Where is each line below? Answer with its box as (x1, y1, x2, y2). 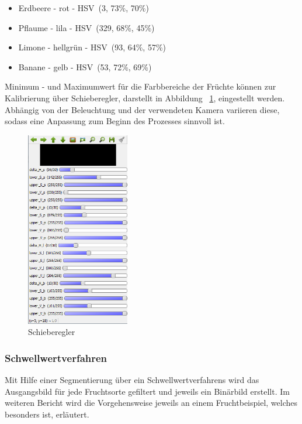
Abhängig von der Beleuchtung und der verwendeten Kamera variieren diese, (5, 103, 280, 115)
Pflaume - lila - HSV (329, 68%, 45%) (18, 21, 155, 33)
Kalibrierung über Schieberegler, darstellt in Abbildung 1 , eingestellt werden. (5, 91, 285, 104)
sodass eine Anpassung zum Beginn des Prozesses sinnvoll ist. (5, 115, 225, 127)
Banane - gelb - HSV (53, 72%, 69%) (18, 60, 152, 73)
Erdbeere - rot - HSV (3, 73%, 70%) (18, 2, 149, 13)
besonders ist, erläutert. (5, 408, 89, 420)
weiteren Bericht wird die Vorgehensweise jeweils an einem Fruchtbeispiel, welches (5, 396, 298, 409)
